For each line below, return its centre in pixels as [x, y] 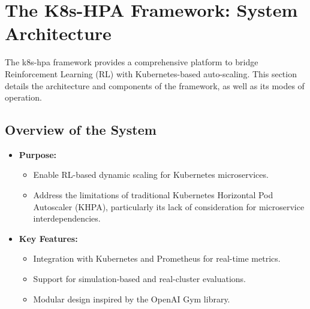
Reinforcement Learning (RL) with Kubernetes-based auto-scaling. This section [151, 73]
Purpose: [38, 154]
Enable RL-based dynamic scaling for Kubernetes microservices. [151, 175]
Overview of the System [81, 130]
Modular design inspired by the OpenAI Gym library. [132, 299]
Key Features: [48, 238]
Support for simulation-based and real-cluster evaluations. [139, 279]
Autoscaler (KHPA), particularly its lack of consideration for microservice [169, 206]
